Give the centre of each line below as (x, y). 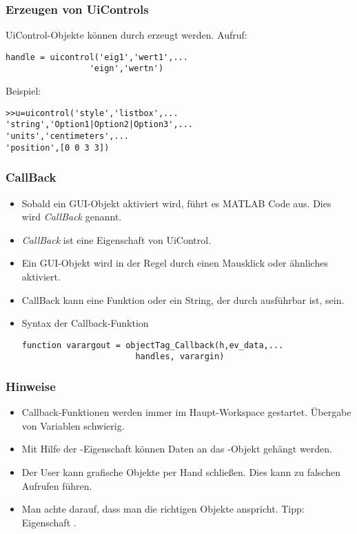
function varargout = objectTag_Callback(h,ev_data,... (153, 345)
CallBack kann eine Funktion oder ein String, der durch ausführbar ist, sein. (183, 299)
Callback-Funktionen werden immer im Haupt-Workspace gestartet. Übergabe (186, 412)
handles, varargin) (180, 357)
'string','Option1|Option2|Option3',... (100, 125)
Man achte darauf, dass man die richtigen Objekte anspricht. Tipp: (163, 509)
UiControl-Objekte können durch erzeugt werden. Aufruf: (126, 35)
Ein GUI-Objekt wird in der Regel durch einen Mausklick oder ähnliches (175, 263)
